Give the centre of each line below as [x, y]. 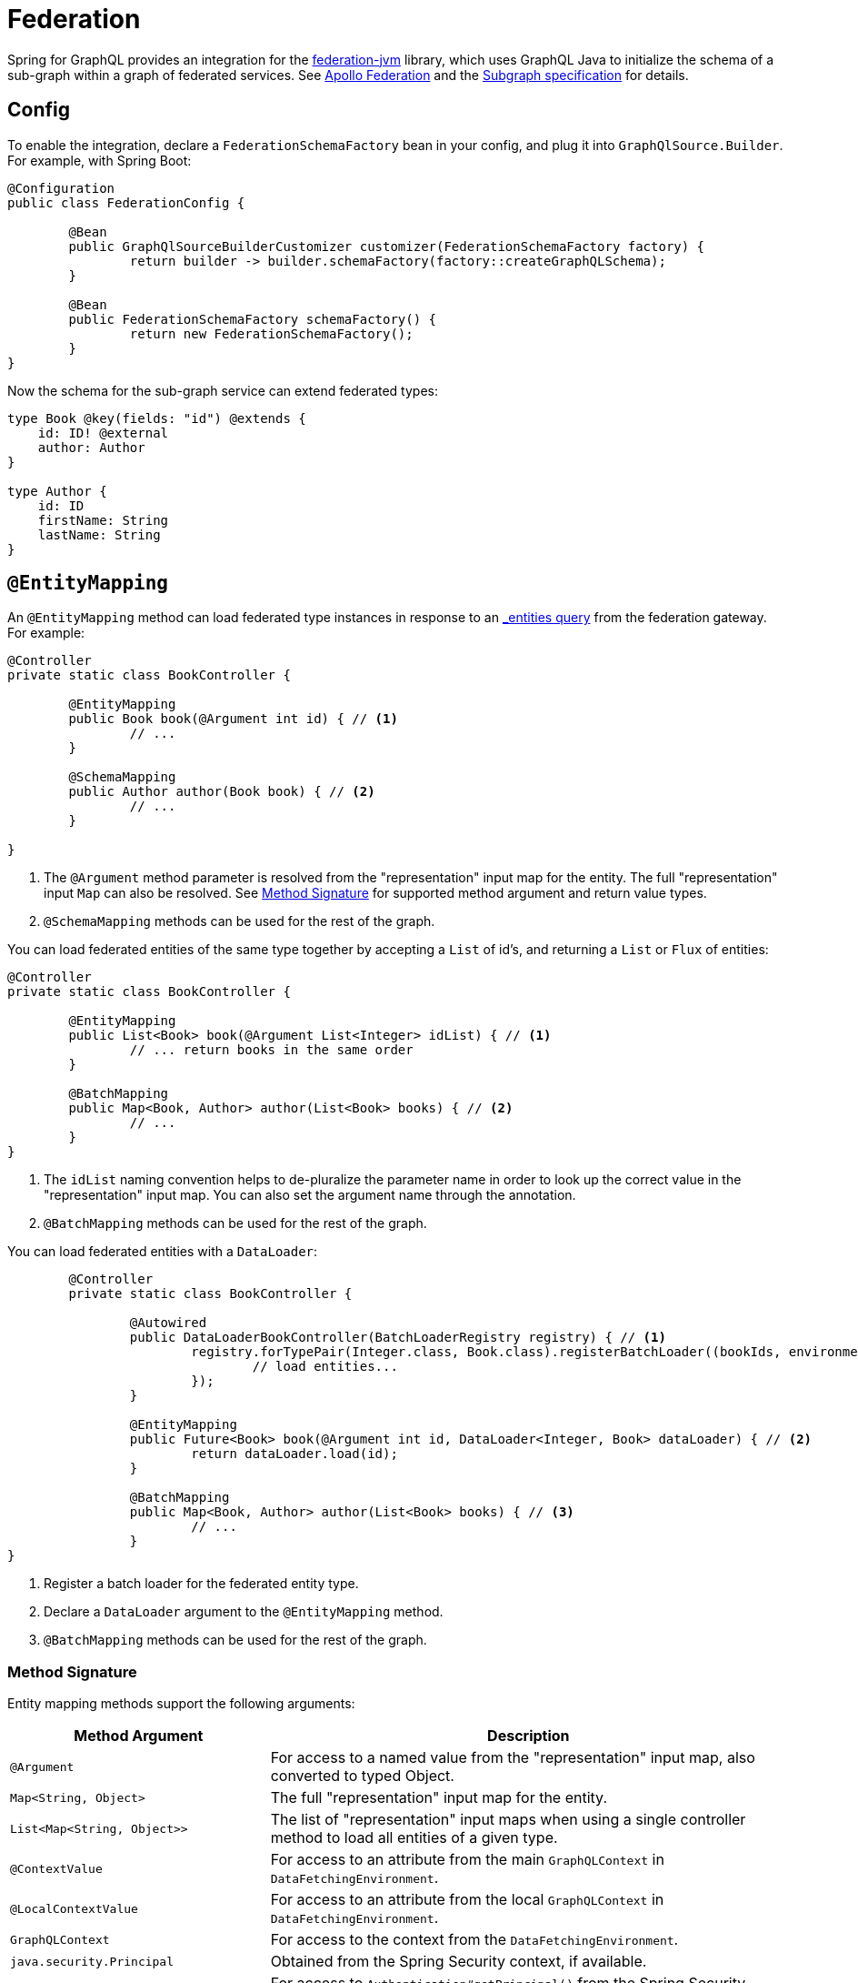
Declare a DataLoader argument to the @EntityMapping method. [244, 1612]
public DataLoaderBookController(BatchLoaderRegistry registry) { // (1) [398, 1338]
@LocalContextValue [74, 1908]
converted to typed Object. [362, 1776]
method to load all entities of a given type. [414, 1838]
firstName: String [103, 520]
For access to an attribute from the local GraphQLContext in [467, 1900]
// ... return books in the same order [271, 1050]
